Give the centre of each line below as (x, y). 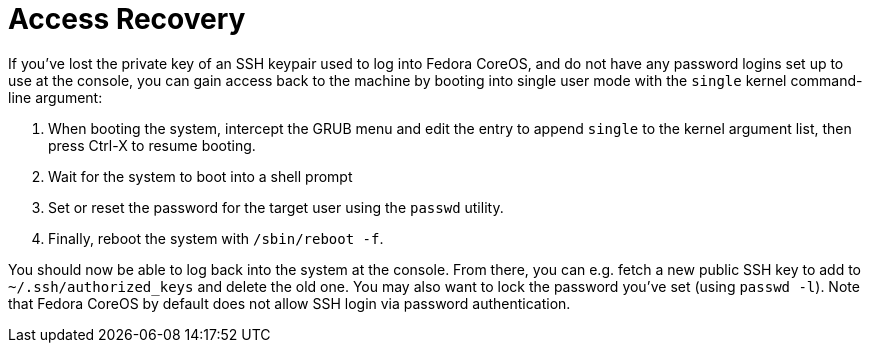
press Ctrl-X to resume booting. (152, 145)
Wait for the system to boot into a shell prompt (200, 176)
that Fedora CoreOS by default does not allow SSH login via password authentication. (289, 303)
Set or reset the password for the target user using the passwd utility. (276, 207)
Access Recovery (127, 19)
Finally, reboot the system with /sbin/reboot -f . (216, 238)
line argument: (55, 97)
